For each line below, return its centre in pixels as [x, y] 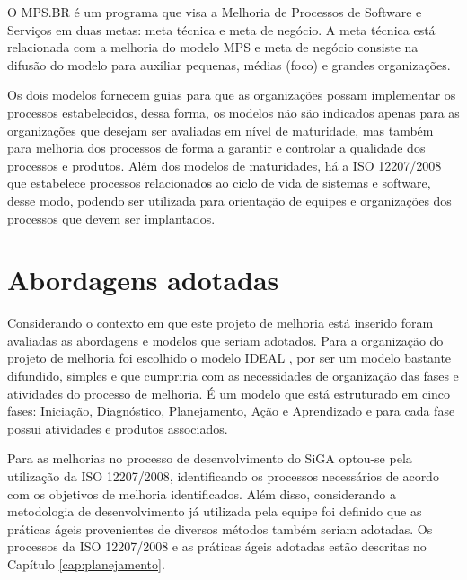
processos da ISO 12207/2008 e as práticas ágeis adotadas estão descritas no [217, 546]
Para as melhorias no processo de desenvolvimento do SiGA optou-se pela [210, 458]
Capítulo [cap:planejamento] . [86, 563]
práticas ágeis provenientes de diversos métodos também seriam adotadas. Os [220, 528]
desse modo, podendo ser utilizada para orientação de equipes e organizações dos [229, 200]
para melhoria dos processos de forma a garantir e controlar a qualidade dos [216, 148]
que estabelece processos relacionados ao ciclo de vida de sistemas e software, [219, 183]
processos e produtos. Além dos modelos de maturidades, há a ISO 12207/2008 [225, 165]
